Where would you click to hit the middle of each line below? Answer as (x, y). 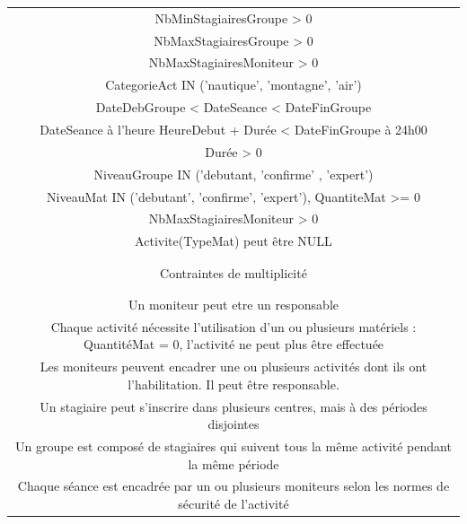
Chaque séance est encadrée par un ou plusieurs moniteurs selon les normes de (233, 486)
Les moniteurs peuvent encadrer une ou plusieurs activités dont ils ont (233, 367)
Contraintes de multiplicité (233, 272)
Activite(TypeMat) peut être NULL (233, 241)
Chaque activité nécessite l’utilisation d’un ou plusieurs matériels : (233, 326)
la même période (233, 463)
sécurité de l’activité (233, 504)
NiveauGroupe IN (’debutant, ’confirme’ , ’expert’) (233, 174)
